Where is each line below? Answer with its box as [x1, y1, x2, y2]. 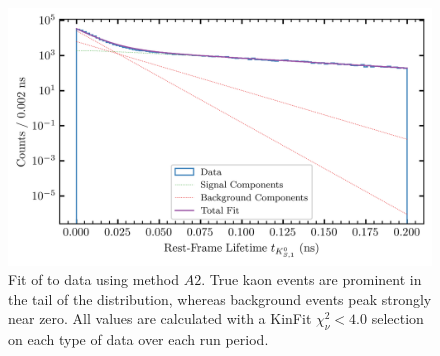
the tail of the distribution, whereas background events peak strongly [8, 288, 432, 309]
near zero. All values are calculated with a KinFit [8, 308, 312, 329]
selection [371, 308, 424, 329]
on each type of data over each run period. [8, 329, 269, 350]
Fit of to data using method [8, 269, 180, 290]
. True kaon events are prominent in [201, 269, 422, 290]
